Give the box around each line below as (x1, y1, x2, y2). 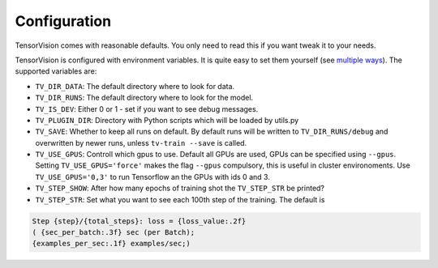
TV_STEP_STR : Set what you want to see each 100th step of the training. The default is (35, 194, 325, 204)
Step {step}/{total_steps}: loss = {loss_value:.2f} (32, 216, 247, 226)
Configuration (15, 12, 112, 30)
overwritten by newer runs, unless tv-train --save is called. (35, 138, 247, 147)
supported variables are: (15, 66, 97, 76)
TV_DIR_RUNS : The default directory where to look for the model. (35, 93, 254, 103)
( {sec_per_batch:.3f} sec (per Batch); (32, 228, 195, 236)
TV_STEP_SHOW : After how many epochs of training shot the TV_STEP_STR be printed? (35, 183, 324, 194)
